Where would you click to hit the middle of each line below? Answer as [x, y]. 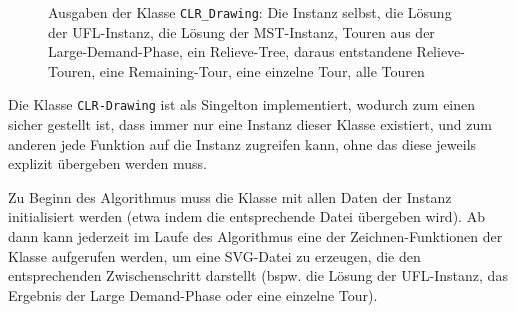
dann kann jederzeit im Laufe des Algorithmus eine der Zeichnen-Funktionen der [255, 236]
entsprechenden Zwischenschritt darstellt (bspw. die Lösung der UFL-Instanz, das [258, 275]
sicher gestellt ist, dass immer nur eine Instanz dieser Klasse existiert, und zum [250, 124]
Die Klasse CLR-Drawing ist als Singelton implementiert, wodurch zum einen [242, 104]
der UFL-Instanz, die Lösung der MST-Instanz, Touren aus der [241, 31]
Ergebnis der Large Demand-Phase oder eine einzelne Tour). [193, 294]
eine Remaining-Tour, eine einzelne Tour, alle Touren [262, 70]
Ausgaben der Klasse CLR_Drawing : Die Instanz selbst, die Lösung [250, 12]
